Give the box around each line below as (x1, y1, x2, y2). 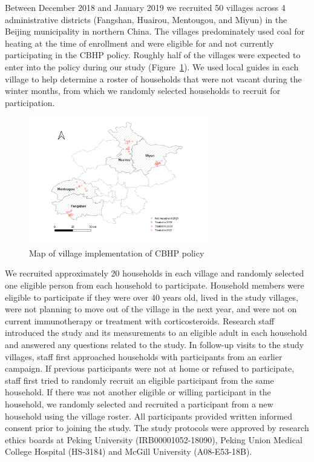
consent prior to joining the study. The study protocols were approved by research (5, 421, 309, 434)
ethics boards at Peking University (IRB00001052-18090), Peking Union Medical (5, 433, 303, 446)
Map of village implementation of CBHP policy (29, 246, 204, 259)
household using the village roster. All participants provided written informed (5, 409, 293, 422)
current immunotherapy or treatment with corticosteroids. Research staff (5, 314, 275, 327)
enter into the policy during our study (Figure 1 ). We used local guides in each (5, 60, 299, 73)
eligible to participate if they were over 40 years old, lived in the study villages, (5, 290, 298, 303)
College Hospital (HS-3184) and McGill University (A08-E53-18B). (5, 445, 252, 458)
